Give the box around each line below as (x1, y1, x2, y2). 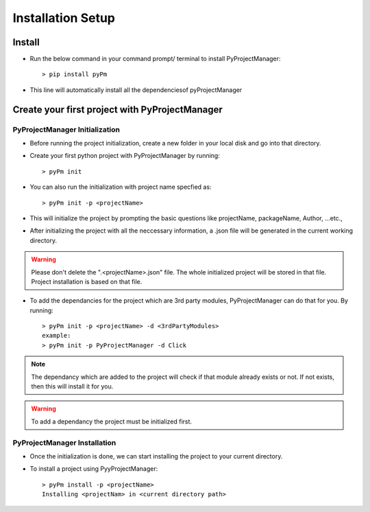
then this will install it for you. (31, 382, 114, 391)
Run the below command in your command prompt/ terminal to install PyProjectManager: (29, 55, 281, 63)
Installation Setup (12, 10, 116, 25)
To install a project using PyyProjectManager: (29, 465, 158, 473)
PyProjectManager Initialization (12, 124, 120, 134)
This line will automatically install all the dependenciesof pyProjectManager (29, 86, 243, 94)
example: (42, 331, 71, 340)
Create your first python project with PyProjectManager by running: (29, 152, 221, 160)
